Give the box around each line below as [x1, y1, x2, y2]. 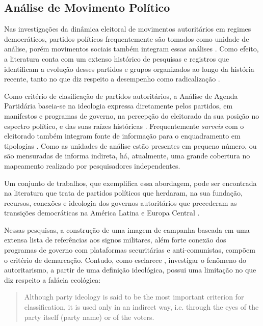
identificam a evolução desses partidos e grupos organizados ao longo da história [4, 63, 254, 74]
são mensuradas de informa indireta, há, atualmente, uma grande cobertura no [4, 150, 250, 161]
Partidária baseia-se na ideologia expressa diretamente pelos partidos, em [4, 100, 233, 111]
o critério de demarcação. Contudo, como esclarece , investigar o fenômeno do [4, 254, 247, 265]
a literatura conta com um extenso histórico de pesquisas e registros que [4, 53, 229, 64]
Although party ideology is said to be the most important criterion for [24, 291, 244, 302]
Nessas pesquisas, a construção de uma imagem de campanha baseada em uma [4, 224, 250, 235]
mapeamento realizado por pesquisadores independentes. [4, 160, 180, 171]
